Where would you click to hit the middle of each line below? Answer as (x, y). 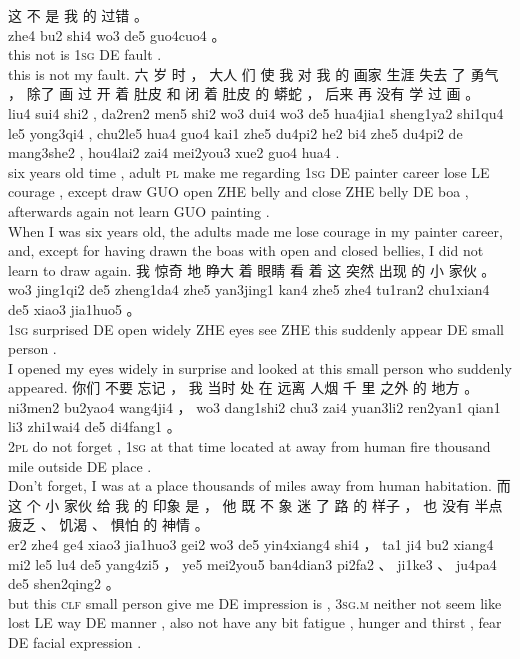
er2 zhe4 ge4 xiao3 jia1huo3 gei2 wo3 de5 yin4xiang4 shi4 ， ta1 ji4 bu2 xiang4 (251, 544)
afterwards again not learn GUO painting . (139, 210)
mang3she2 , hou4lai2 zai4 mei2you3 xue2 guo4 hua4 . (174, 152)
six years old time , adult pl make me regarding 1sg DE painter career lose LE (249, 171)
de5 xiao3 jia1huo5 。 (74, 308)
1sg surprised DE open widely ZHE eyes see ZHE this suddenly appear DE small (256, 328)
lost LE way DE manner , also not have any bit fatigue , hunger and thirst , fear (255, 622)
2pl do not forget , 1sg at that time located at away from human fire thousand (249, 446)
